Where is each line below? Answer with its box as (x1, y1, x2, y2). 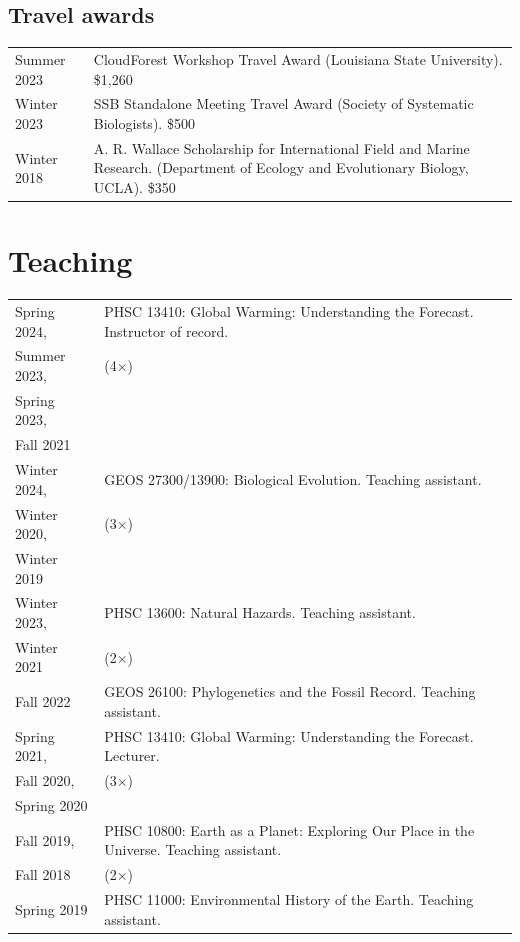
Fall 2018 (15, 864, 71, 885)
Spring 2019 (15, 898, 88, 919)
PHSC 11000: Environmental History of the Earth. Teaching (104, 889, 474, 910)
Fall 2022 (15, 691, 71, 712)
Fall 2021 (15, 434, 71, 455)
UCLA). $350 (93, 177, 176, 198)
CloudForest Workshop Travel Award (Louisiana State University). (93, 48, 503, 69)
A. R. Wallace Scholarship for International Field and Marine (93, 137, 470, 158)
